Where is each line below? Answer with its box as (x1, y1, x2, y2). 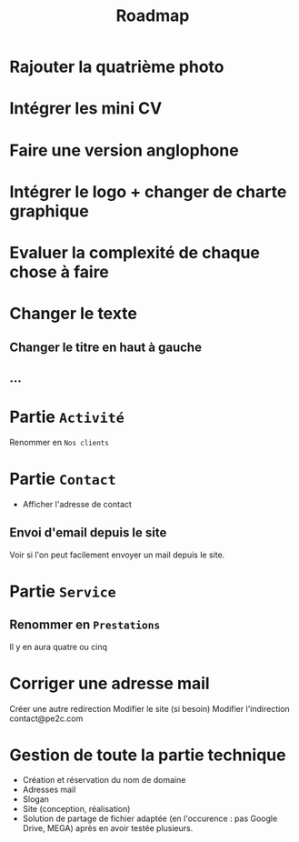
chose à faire (9, 261, 109, 282)
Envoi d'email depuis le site (9, 525, 167, 541)
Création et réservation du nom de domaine (22, 775, 186, 786)
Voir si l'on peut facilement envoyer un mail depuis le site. (9, 549, 225, 560)
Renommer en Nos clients (9, 436, 109, 447)
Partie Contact (9, 469, 116, 489)
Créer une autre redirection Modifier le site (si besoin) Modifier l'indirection (9, 703, 291, 714)
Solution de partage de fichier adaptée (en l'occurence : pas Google (22, 813, 278, 824)
